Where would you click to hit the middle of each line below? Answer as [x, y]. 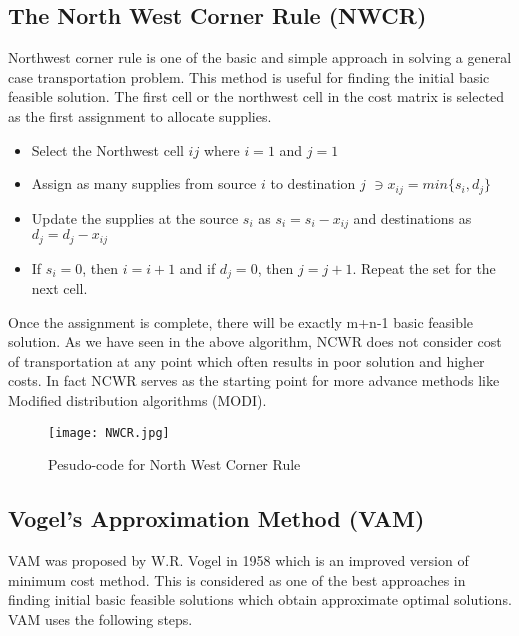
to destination [313, 183]
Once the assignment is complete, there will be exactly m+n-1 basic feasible [241, 321]
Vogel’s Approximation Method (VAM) [216, 518]
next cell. [59, 287]
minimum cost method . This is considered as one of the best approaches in [237, 579]
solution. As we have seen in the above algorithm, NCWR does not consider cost [255, 341]
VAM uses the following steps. [100, 618]
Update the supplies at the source [135, 217]
